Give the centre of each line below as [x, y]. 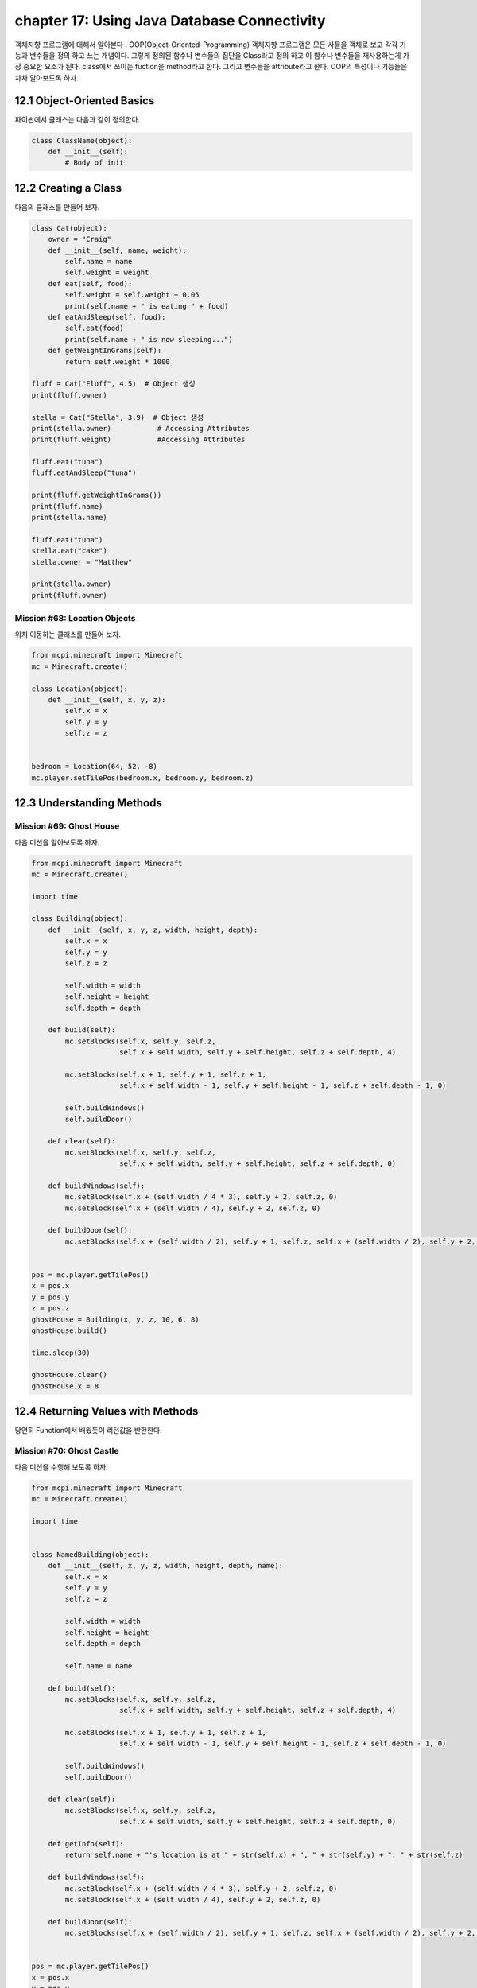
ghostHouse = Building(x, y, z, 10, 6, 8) [115, 1319]
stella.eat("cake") [69, 551]
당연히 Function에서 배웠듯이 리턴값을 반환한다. [88, 1431]
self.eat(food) [95, 328]
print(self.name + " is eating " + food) [147, 306]
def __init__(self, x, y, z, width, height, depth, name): [166, 1566]
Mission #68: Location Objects [75, 619]
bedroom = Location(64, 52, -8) [95, 767]
